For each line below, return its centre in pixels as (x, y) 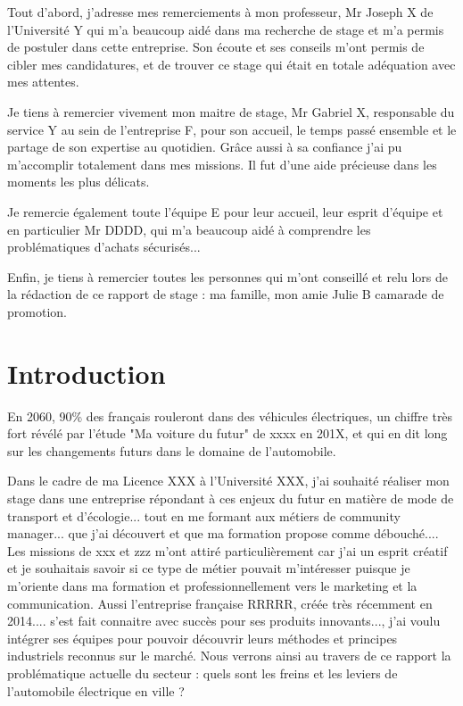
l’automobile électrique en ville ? (96, 690)
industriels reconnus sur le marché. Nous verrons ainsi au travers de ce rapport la (229, 656)
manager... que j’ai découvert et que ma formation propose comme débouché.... (223, 533)
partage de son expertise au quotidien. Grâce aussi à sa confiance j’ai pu (205, 147)
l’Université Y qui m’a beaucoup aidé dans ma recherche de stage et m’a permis (226, 29)
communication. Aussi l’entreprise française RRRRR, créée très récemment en (220, 603)
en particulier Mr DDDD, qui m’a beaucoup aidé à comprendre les (189, 229)
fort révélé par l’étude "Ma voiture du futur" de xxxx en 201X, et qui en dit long (227, 433)
